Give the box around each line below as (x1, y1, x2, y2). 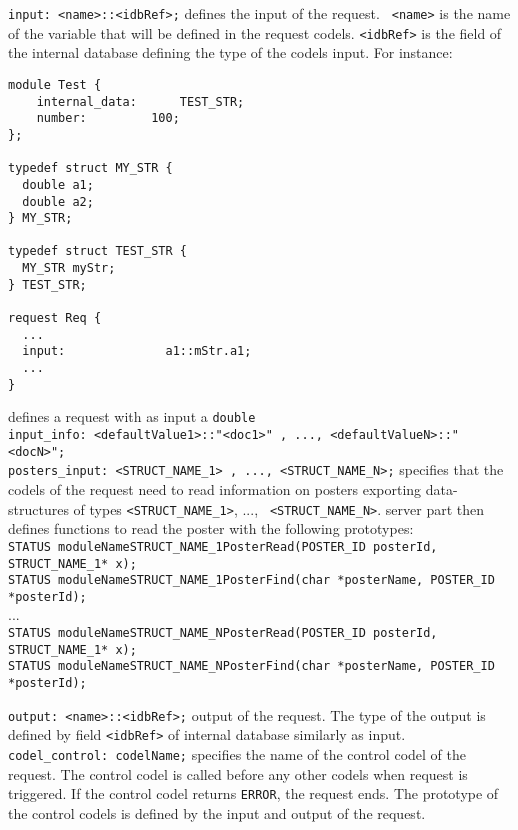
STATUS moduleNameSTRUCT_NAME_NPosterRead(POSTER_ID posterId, (8, 626, 438, 641)
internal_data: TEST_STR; (36, 94, 245, 109)
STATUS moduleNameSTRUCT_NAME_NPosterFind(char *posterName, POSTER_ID (8, 659, 495, 674)
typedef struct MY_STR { (8, 161, 173, 176)
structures (8, 498, 69, 519)
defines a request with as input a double (8, 406, 256, 427)
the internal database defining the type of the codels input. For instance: (8, 42, 453, 63)
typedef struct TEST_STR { (8, 244, 187, 259)
